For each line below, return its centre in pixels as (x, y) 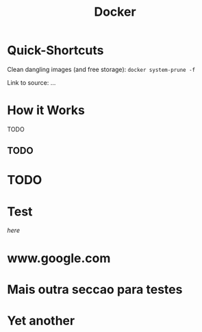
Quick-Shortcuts (55, 50)
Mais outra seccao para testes (95, 289)
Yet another (41, 321)
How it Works (46, 111)
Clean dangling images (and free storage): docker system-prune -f (101, 69)
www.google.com (59, 258)
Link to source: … (31, 82)
